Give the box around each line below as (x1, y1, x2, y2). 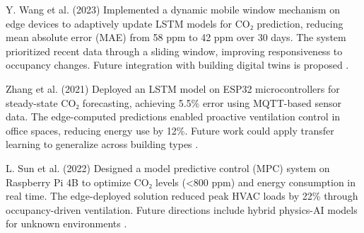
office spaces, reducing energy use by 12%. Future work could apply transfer (6, 123, 334, 137)
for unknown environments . (6, 216, 127, 231)
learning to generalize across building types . (6, 137, 199, 152)
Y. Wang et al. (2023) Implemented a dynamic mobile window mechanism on (6, 2, 340, 16)
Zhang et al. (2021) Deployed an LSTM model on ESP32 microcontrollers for (6, 81, 340, 96)
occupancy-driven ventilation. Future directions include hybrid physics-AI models (6, 202, 358, 217)
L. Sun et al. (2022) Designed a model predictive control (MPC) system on (6, 160, 330, 175)
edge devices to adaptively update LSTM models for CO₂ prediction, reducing (6, 16, 344, 30)
